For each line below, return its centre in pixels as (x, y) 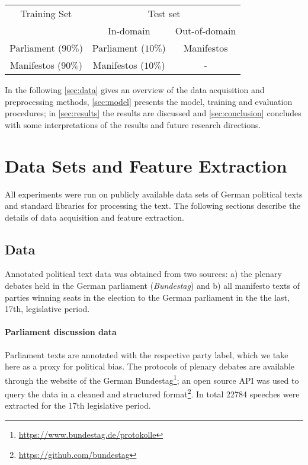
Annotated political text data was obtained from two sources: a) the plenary (143, 274)
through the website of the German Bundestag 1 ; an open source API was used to (152, 379)
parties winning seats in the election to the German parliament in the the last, (147, 297)
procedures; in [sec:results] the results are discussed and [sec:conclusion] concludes (153, 113)
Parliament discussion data (61, 332)
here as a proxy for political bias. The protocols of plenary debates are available (150, 366)
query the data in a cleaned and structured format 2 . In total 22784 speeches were (152, 393)
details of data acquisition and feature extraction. (94, 217)
